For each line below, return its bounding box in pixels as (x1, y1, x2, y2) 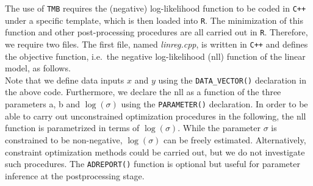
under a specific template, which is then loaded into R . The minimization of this (5, 13, 303, 26)
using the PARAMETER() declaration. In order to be (121, 98, 308, 110)
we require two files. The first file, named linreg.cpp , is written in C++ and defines (5, 37, 308, 50)
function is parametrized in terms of (5, 121, 140, 134)
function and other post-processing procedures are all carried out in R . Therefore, (5, 26, 308, 38)
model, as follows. (5, 62, 71, 74)
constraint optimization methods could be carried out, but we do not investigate (5, 145, 305, 158)
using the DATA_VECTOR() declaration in (158, 73, 306, 86)
